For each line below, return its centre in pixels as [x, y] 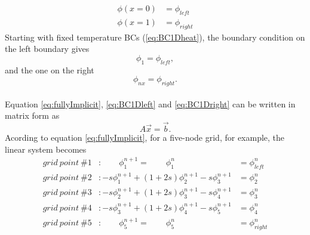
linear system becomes [46, 149]
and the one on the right [50, 69]
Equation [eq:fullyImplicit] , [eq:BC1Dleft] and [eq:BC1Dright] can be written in [150, 103]
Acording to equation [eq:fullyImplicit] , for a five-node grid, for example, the [145, 137]
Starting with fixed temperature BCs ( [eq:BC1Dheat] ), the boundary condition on [155, 37]
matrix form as [32, 115]
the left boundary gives [47, 49]
